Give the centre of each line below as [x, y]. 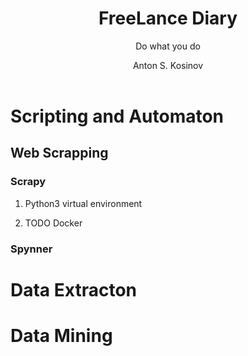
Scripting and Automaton [117, 116]
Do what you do [168, 46]
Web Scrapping [59, 153]
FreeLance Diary [168, 18]
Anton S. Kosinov [168, 65]
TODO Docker [53, 223]
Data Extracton [73, 289]
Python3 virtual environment [83, 203]
